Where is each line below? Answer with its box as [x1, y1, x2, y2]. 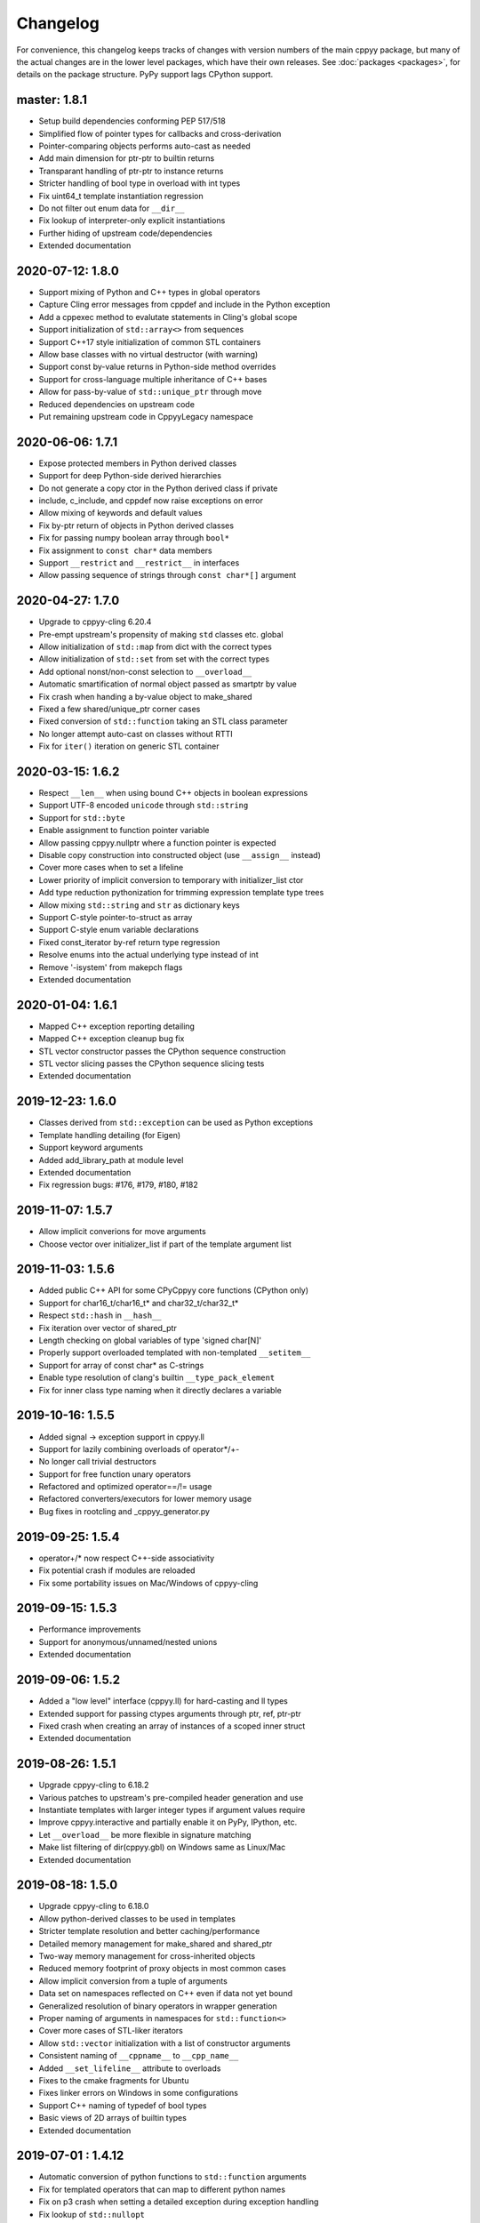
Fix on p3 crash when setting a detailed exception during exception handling [38, 2196, 319, 2207]
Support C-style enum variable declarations [38, 925, 199, 935]
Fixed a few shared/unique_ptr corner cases [38, 703, 201, 715]
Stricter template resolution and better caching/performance [38, 1926, 260, 1937]
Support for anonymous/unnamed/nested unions [38, 1636, 218, 1647]
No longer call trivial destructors [38, 1457, 157, 1467]
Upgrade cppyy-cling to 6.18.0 [38, 1901, 149, 1912]
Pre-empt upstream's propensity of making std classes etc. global [38, 629, 284, 639]
